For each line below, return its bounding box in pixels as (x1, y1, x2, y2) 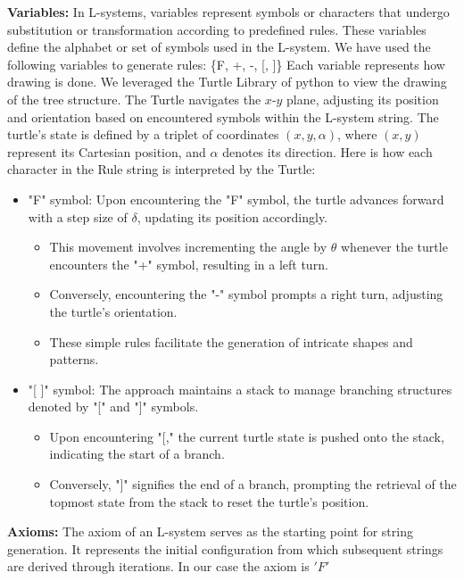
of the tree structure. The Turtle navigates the (7, 89, 261, 108)
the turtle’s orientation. (49, 302, 178, 320)
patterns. (49, 350, 99, 369)
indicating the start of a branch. (49, 444, 225, 463)
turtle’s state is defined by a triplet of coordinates (7, 125, 279, 144)
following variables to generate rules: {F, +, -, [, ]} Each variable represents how (7, 54, 445, 73)
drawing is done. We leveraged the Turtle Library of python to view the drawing (7, 72, 447, 91)
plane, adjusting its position (286, 89, 439, 108)
